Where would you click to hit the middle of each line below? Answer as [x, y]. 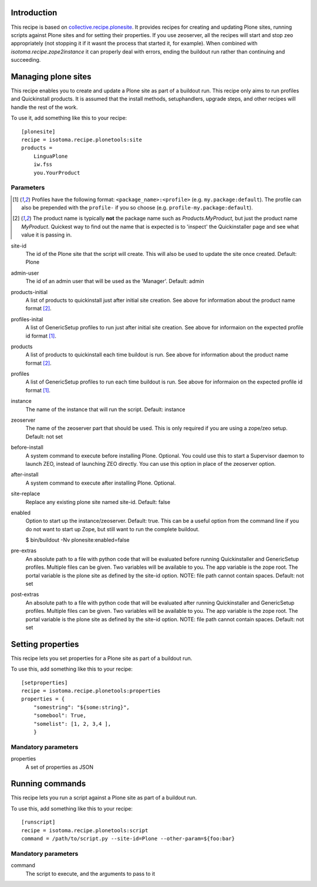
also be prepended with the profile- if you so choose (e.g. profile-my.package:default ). [137, 208]
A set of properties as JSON [60, 767]
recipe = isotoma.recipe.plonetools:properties [91, 691]
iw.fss [43, 164]
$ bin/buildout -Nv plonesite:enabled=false [77, 540]
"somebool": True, [60, 716]
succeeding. [26, 60]
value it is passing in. [47, 235]
